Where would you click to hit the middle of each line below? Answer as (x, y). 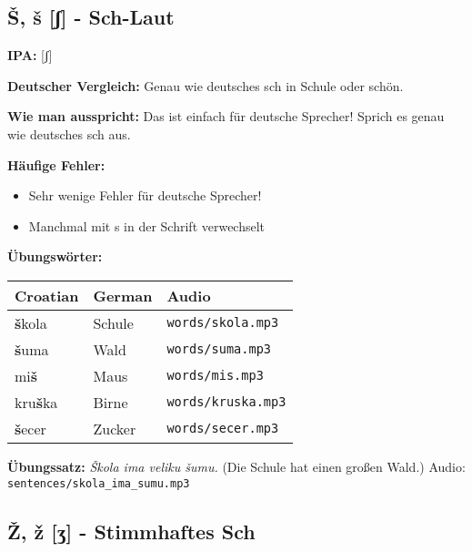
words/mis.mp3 (215, 376)
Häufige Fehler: (56, 164)
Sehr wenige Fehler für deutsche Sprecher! (145, 195)
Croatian (47, 295)
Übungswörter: (55, 256)
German (123, 295)
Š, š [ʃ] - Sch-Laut (91, 17)
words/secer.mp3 (223, 429)
